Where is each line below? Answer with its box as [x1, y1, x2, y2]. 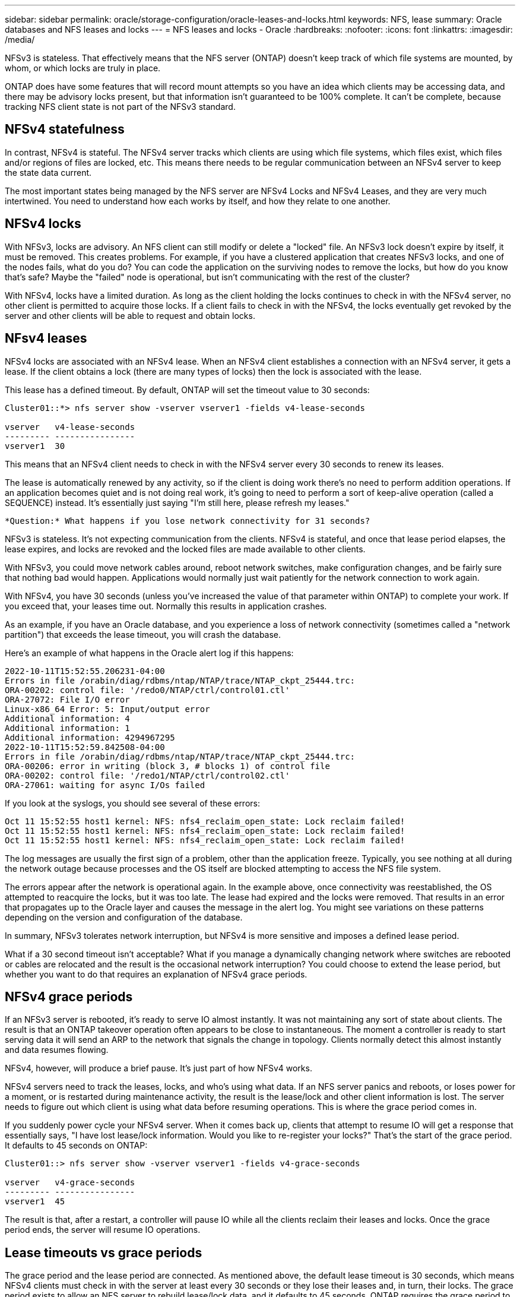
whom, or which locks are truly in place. [5, 63, 161, 73]
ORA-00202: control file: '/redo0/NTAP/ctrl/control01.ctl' [5, 685, 290, 695]
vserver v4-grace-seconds [5, 1178, 135, 1188]
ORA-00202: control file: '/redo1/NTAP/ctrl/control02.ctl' [5, 770, 290, 780]
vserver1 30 [5, 441, 65, 451]
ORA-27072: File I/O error [5, 694, 130, 704]
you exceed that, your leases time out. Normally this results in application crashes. [5, 600, 327, 611]
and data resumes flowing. [5, 1045, 109, 1055]
